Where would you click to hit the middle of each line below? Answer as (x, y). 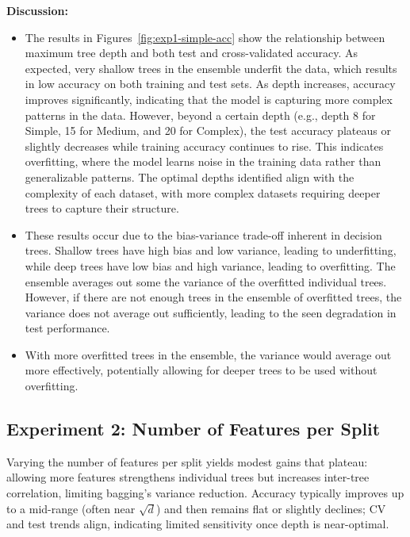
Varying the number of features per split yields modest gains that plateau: (187, 461)
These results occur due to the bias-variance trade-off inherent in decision (203, 234)
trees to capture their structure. (102, 208)
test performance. (67, 328)
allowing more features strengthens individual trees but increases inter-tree (188, 477)
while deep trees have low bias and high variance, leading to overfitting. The (210, 265)
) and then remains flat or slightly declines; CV (271, 508)
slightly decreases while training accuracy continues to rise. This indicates (204, 146)
